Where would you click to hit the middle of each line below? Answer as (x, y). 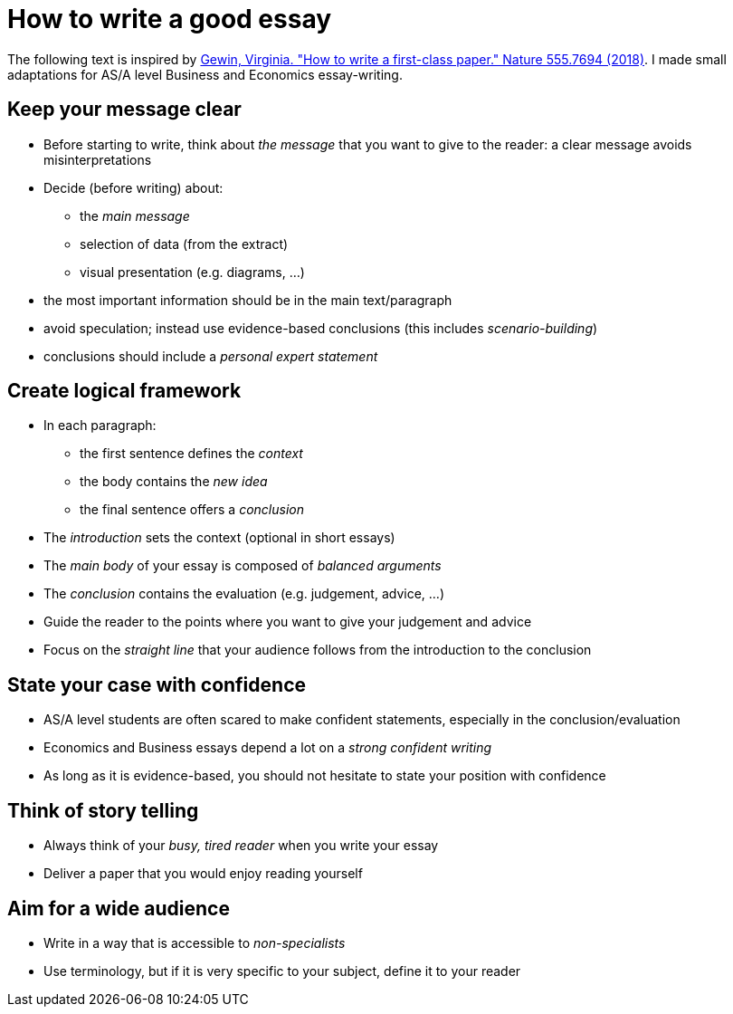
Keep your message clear (124, 110)
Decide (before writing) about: (133, 187)
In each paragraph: (100, 426)
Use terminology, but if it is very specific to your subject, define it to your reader (282, 971)
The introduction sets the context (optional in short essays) (219, 538)
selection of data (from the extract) (184, 244)
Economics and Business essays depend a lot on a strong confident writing (268, 748)
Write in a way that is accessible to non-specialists (195, 942)
